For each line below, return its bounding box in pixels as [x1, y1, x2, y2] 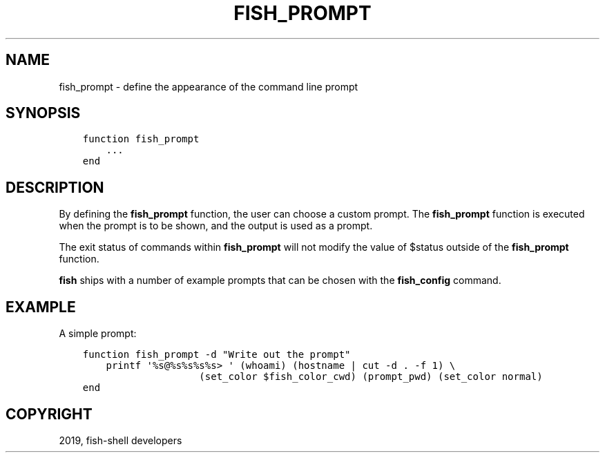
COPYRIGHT [6, 405, 93, 423]
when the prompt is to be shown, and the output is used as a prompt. [59, 220, 373, 232]
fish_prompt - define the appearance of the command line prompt [59, 80, 358, 93]
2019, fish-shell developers [59, 434, 182, 446]
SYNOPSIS [6, 104, 81, 122]
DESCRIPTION [6, 178, 104, 196]
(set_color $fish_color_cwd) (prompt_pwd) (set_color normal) [199, 371, 543, 383]
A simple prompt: [59, 327, 137, 340]
